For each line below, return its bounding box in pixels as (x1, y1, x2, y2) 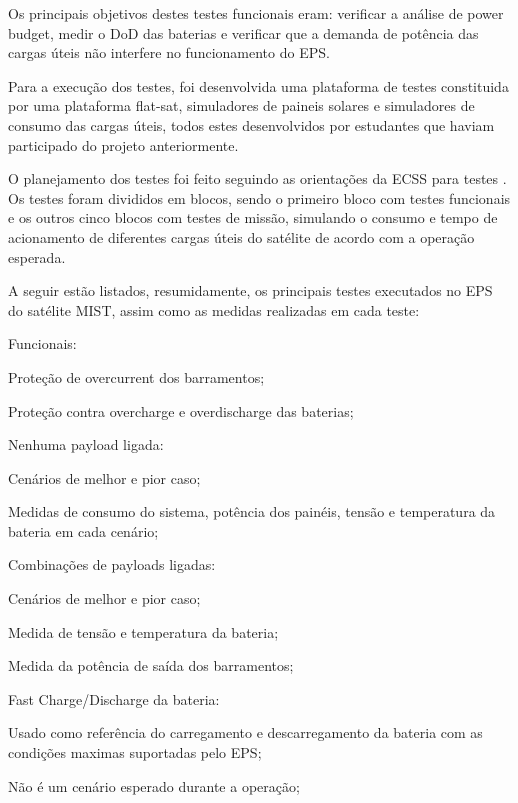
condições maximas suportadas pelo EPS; (8, 742, 262, 763)
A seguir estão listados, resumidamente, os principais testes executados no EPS (8, 280, 493, 301)
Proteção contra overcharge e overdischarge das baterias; (8, 400, 354, 421)
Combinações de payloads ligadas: (8, 554, 216, 575)
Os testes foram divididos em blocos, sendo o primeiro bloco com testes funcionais (8, 187, 511, 208)
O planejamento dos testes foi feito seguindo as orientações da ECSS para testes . (8, 168, 507, 189)
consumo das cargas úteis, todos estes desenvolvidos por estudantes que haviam (8, 114, 495, 135)
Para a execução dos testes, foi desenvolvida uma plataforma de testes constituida (8, 75, 509, 96)
